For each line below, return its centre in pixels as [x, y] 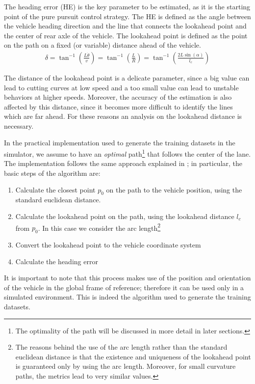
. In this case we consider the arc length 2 [99, 227]
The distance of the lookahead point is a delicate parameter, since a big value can [127, 78]
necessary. [19, 125]
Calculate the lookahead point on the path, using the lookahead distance [125, 216]
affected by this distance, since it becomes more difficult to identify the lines [118, 106]
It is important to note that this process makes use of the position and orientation [127, 278]
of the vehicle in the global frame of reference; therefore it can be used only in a [124, 287]
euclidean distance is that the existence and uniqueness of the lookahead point [133, 356]
